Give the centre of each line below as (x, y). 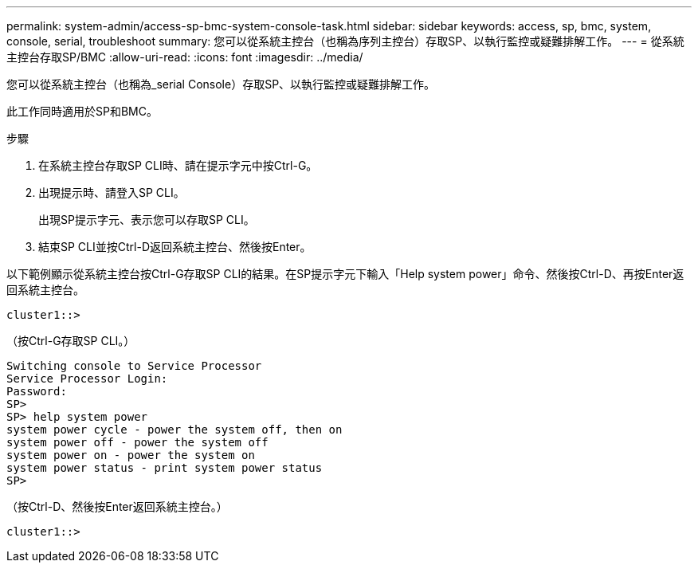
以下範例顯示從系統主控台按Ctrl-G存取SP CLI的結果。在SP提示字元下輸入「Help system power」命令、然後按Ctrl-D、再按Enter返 (345, 274)
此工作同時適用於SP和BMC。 (82, 111)
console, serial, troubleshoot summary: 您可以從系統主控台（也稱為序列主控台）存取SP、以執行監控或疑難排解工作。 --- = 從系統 (345, 41)
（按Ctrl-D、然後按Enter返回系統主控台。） (117, 506)
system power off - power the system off (137, 442)
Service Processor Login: (87, 379)
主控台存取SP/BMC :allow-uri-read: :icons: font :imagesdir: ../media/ (185, 57)
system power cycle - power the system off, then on (174, 430)
